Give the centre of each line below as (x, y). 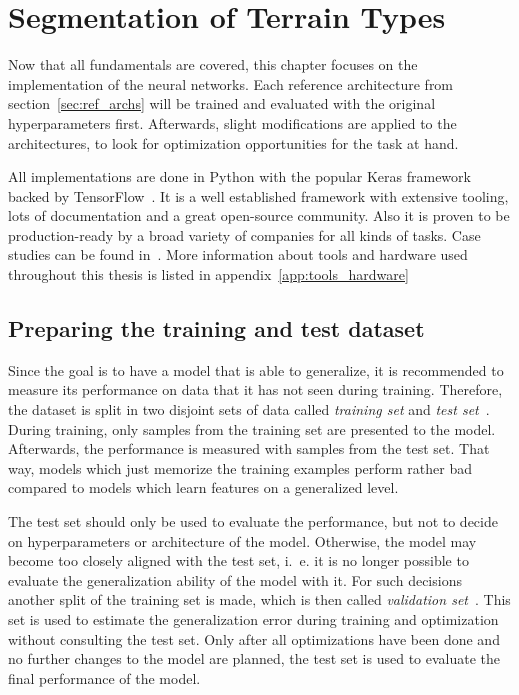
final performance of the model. (104, 677)
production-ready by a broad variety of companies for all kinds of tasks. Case (244, 234)
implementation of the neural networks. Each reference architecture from (231, 83)
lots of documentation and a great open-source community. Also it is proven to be (259, 215)
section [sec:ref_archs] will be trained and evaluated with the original (222, 103)
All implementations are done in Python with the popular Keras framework (239, 176)
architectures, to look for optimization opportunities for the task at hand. (233, 142)
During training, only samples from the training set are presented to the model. (252, 428)
